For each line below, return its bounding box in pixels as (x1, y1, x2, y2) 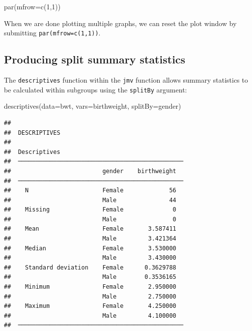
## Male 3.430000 (4, 254, 176, 262)
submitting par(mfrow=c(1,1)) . (4, 28, 101, 38)
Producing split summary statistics (4, 52, 186, 67)
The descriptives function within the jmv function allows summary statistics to (4, 75, 248, 85)
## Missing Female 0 (4, 206, 176, 213)
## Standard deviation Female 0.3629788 (4, 264, 176, 271)
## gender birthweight (4, 167, 176, 175)
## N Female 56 (4, 187, 176, 194)
